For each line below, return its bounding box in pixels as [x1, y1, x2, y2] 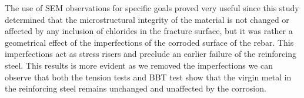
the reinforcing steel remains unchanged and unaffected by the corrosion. [5, 82, 266, 94]
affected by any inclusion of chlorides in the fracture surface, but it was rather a [5, 25, 293, 37]
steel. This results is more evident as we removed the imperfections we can [5, 59, 273, 71]
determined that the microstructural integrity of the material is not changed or [5, 13, 289, 25]
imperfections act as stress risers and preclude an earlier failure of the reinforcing [5, 48, 296, 60]
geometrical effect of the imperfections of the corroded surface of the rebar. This [5, 36, 294, 48]
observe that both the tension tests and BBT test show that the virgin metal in [5, 70, 292, 83]
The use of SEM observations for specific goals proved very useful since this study [5, 2, 299, 13]
